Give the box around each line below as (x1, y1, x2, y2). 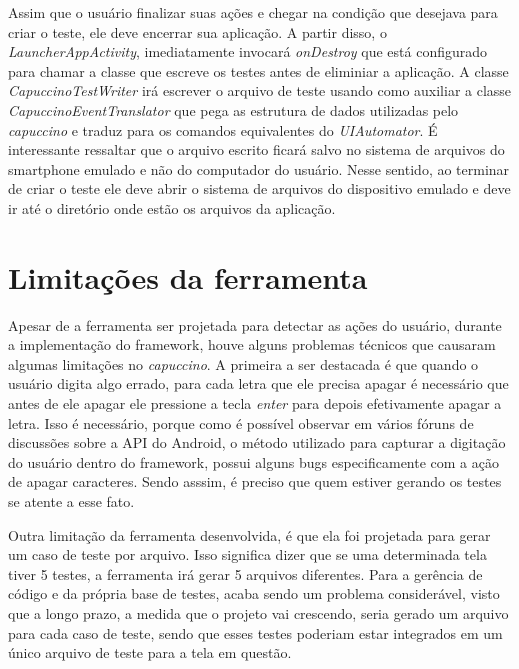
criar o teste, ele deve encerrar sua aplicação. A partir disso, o (8, 21, 387, 42)
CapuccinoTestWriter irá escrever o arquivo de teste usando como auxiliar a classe (8, 80, 512, 101)
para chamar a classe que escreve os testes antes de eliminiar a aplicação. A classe (8, 60, 509, 81)
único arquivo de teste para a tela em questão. (8, 642, 292, 663)
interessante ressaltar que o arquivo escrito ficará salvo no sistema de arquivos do (8, 139, 505, 160)
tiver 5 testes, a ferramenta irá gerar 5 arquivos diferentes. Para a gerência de (8, 563, 483, 584)
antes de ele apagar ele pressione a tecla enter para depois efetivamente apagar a (8, 393, 502, 414)
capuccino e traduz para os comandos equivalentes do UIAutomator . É (8, 119, 438, 140)
